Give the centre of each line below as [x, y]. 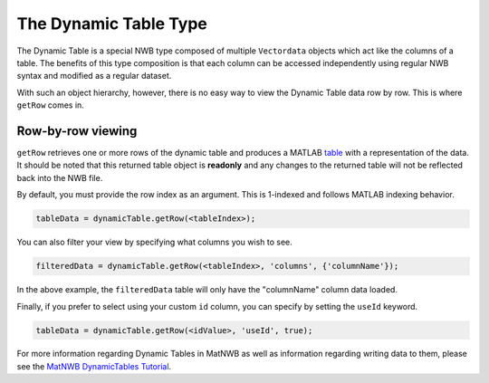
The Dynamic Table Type [112, 24]
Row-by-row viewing [77, 131]
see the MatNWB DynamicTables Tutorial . [94, 366]
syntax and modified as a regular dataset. [94, 76]
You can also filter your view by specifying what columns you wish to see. [155, 242]
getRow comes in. [51, 105]
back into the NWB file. [60, 177]
